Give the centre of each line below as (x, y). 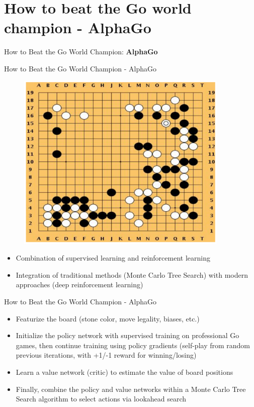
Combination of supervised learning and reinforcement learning (113, 258)
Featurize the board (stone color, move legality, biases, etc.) (108, 318)
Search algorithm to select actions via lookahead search (101, 399)
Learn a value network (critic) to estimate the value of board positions (124, 372)
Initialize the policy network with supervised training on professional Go (128, 335)
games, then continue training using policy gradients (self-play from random (133, 345)
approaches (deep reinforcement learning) (79, 284)
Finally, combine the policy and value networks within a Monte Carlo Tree (131, 389)
